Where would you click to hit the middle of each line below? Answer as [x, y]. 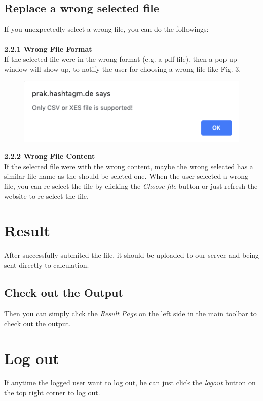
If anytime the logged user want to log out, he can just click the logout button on [130, 383]
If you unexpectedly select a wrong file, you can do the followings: [106, 29]
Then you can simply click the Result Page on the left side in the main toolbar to [130, 313]
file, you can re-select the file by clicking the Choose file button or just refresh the [131, 186]
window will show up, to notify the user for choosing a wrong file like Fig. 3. [123, 69]
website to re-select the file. [46, 196]
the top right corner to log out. [52, 392]
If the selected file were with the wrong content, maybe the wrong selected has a [129, 166]
